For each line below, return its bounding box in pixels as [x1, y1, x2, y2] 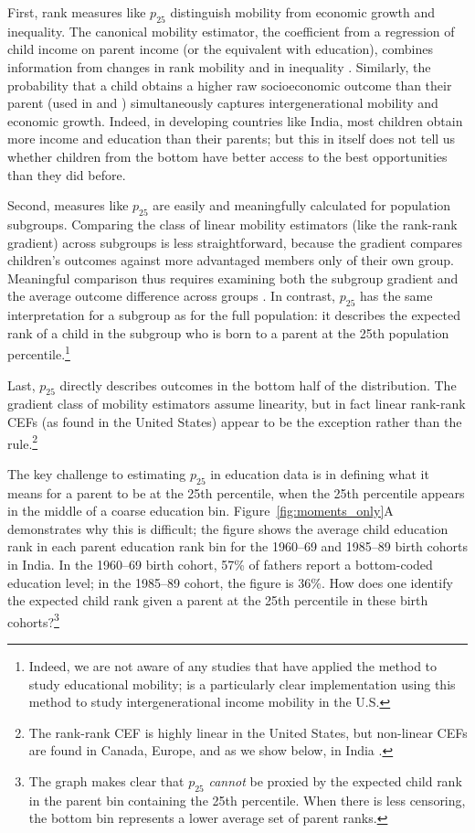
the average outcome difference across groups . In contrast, [7, 286, 336, 305]
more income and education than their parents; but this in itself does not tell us [7, 129, 456, 148]
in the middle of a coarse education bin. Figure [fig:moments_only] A [7, 501, 394, 520]
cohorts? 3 [7, 609, 59, 631]
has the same [359, 286, 433, 305]
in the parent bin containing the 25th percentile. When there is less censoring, [28, 790, 466, 809]
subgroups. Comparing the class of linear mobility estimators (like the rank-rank [7, 214, 458, 233]
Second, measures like [7, 196, 129, 215]
